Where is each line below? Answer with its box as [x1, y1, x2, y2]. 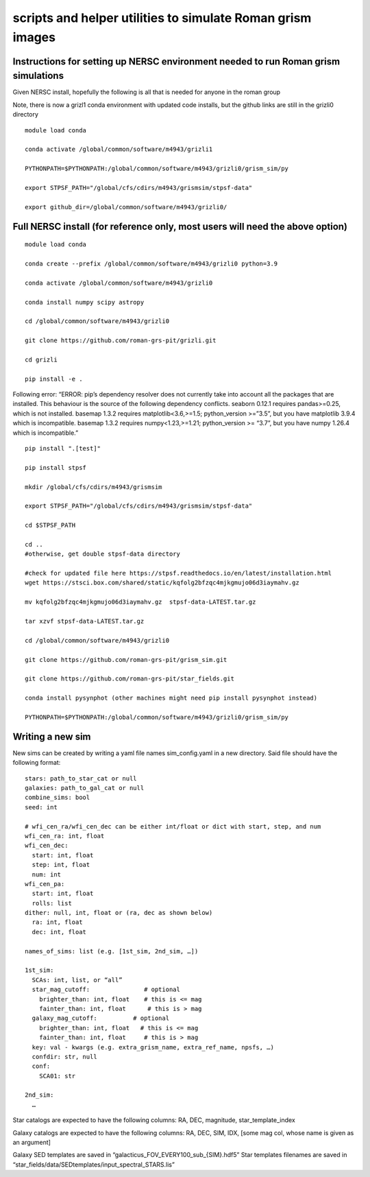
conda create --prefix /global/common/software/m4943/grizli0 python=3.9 [25, 259, 278, 267]
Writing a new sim [12, 730, 92, 742]
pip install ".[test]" [25, 444, 101, 452]
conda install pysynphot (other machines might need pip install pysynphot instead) [25, 694, 318, 702]
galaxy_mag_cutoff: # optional [32, 1014, 170, 1022]
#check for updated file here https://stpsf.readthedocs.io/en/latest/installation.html [25, 569, 332, 578]
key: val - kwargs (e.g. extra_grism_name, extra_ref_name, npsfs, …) [32, 1043, 274, 1051]
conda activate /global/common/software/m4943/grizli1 [25, 145, 213, 154]
